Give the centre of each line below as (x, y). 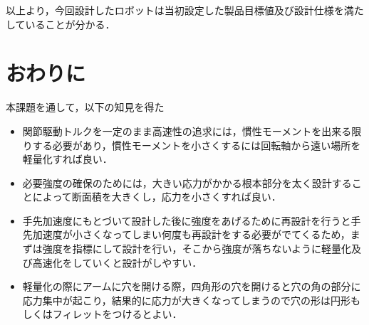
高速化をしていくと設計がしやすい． (117, 262)
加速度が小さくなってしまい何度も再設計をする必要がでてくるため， (191, 234)
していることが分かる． (61, 24)
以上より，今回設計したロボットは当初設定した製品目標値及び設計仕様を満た (185, 10)
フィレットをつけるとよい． (117, 314)
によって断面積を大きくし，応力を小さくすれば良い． (157, 197)
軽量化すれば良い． (67, 159)
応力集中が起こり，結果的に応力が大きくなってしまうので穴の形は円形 (187, 300)
